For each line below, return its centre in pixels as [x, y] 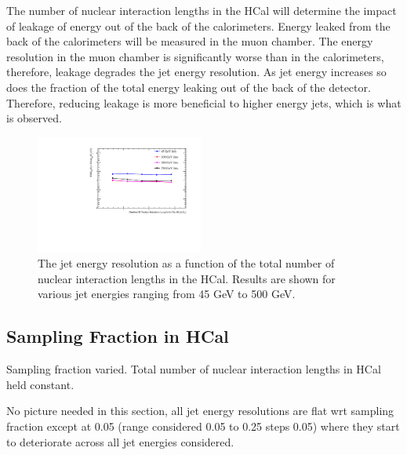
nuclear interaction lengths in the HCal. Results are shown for [187, 278]
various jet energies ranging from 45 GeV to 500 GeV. [167, 294]
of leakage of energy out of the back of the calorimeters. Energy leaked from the [198, 25]
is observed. [34, 118]
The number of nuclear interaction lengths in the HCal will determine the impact [202, 10]
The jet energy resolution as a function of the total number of [186, 263]
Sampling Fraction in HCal [118, 336]
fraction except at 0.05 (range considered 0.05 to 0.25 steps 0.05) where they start [203, 426]
